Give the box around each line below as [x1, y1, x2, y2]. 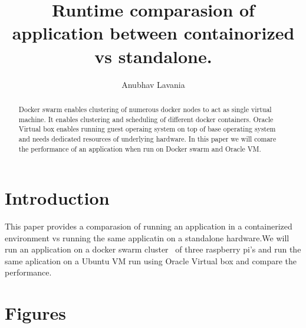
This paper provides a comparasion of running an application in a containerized [5, 220, 292, 232]
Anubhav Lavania [121, 78, 185, 90]
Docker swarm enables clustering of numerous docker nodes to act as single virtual [18, 104, 272, 114]
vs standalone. [94, 44, 212, 68]
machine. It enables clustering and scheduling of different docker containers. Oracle [18, 114, 274, 124]
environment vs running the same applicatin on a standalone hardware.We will [5, 231, 289, 244]
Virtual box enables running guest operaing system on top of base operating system [18, 124, 276, 134]
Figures [5, 301, 66, 325]
